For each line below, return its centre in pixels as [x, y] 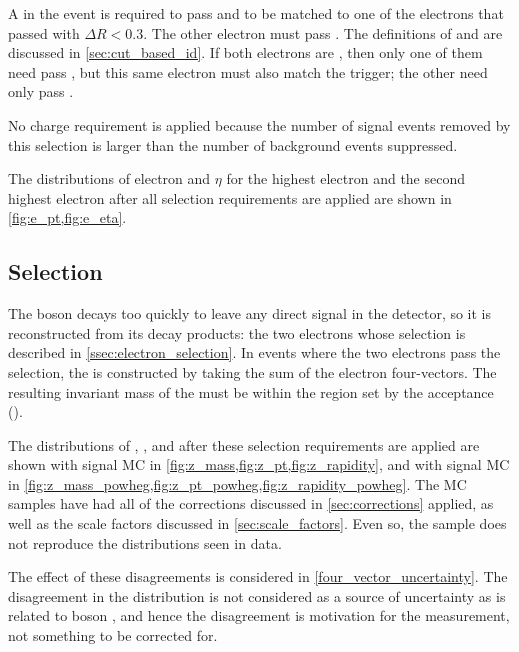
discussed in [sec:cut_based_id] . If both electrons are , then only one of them [245, 52]
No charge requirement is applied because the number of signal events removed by [259, 124]
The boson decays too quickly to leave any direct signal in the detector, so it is [250, 313]
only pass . [41, 91]
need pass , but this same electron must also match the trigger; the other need [248, 71]
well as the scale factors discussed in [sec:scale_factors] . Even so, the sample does [257, 523]
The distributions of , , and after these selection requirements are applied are [244, 444]
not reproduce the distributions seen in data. [145, 542]
